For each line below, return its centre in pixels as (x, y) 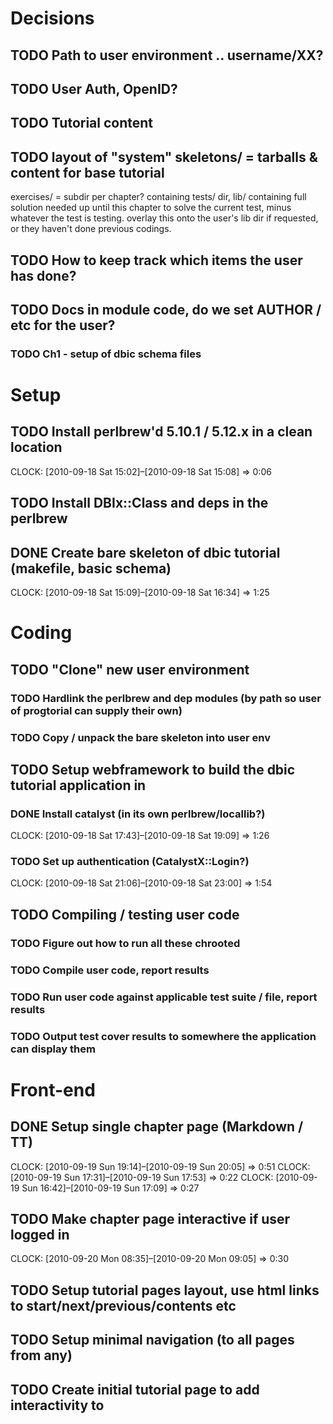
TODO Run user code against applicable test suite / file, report (164, 997)
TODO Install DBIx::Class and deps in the (139, 503)
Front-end (53, 1089)
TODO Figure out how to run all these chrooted (125, 943)
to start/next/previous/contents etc (123, 1305)
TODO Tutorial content (82, 123)
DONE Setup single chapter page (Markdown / (157, 1127)
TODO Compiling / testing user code (125, 914)
